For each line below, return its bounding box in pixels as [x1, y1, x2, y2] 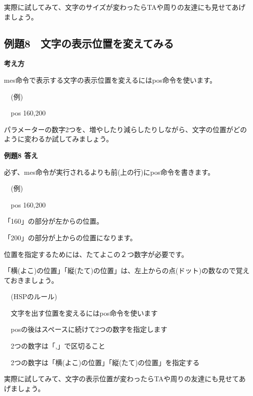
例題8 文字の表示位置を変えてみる [4, 35, 174, 50]
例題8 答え [4, 150, 38, 160]
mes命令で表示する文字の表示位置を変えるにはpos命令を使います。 [4, 74, 217, 85]
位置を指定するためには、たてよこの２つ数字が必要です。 [4, 249, 188, 259]
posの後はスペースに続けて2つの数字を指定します [10, 324, 168, 334]
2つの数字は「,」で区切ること [10, 341, 105, 351]
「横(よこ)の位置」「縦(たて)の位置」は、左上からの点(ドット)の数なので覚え [4, 265, 250, 276]
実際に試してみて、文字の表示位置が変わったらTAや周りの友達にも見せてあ [4, 373, 246, 384]
